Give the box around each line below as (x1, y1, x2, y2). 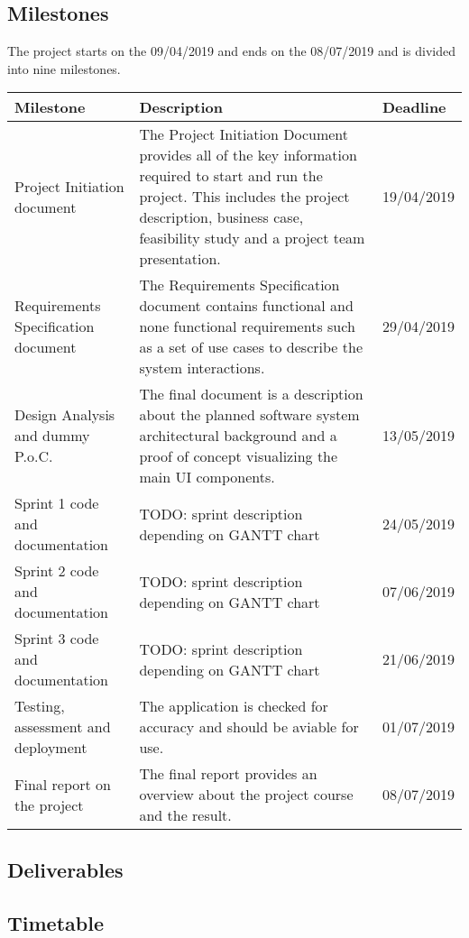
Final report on (14, 773, 112, 795)
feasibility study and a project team (139, 227, 365, 249)
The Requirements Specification (139, 274, 340, 296)
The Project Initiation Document (139, 124, 349, 145)
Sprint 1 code (14, 492, 99, 514)
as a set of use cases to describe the (139, 336, 363, 358)
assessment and (14, 716, 111, 738)
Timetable (7, 908, 104, 936)
